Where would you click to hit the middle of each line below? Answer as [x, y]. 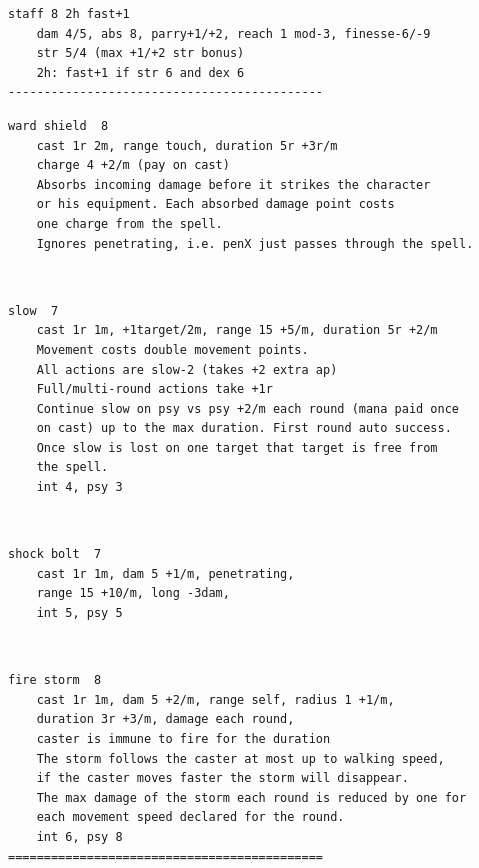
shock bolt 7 [55, 554]
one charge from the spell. [129, 223]
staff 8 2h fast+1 [69, 14]
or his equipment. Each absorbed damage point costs [215, 204]
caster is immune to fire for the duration [183, 739]
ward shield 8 [58, 125]
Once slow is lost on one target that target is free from [237, 447]
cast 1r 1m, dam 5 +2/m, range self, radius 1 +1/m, [215, 699]
